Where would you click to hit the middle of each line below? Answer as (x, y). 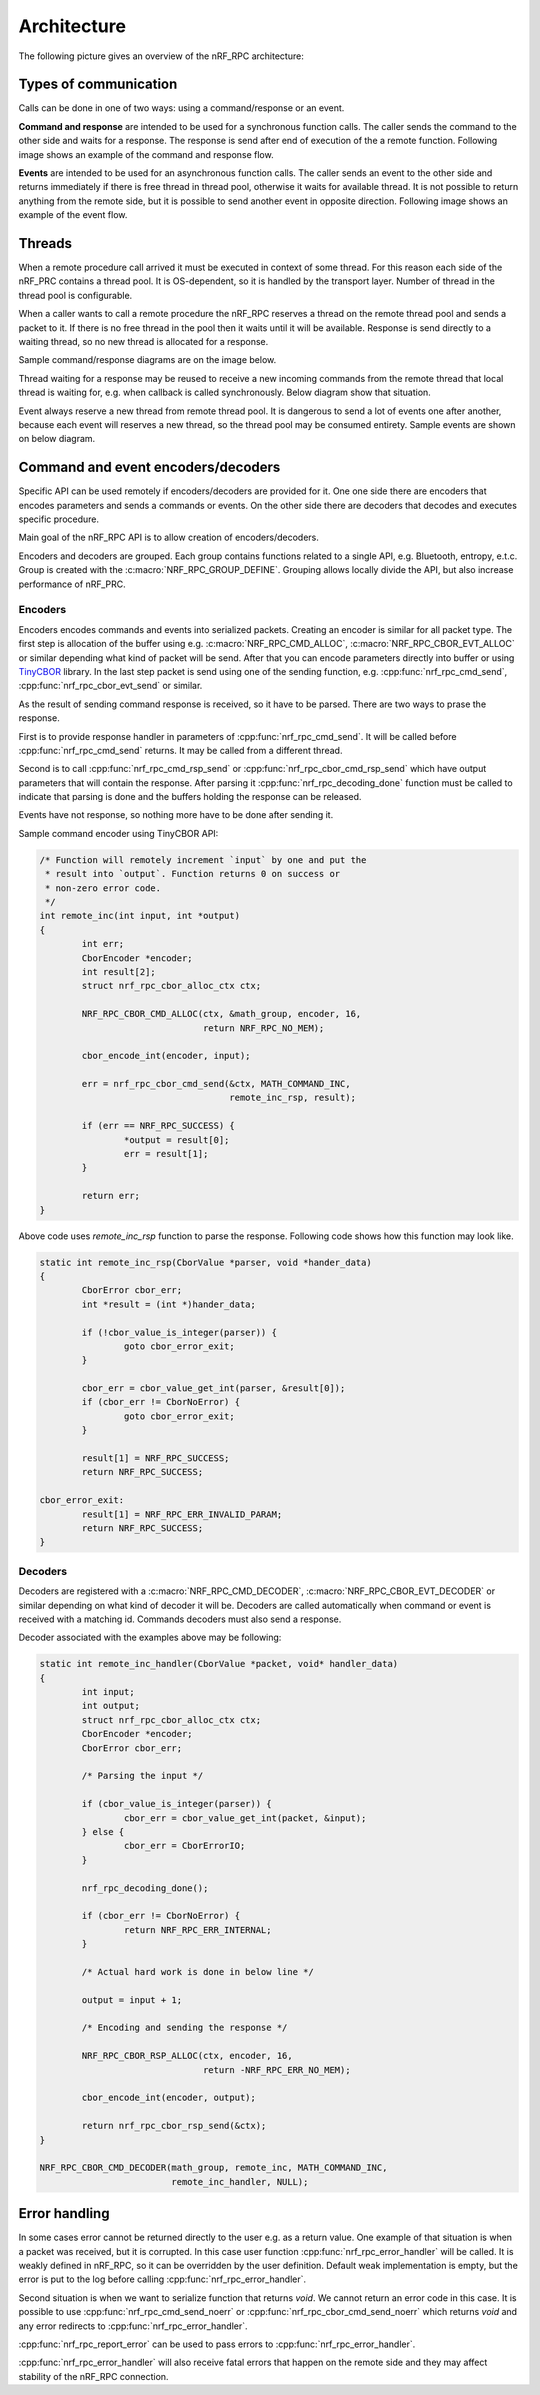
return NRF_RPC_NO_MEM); (263, 1028)
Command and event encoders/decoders (149, 467)
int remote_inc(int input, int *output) (139, 916)
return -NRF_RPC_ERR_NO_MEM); (276, 2069)
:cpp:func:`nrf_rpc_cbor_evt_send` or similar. (110, 686)
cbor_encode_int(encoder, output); (169, 2098)
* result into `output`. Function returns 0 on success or (193, 874)
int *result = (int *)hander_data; (169, 1304)
